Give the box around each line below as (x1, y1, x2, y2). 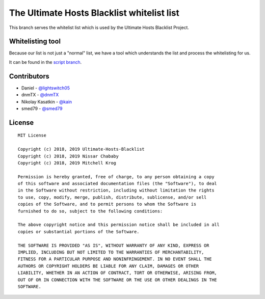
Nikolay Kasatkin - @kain (21, 99, 72, 105)
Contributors (9, 72, 50, 81)
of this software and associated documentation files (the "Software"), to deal (18, 181, 217, 187)
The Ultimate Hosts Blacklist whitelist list (9, 7, 180, 18)
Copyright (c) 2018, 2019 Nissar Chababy (18, 153, 119, 159)
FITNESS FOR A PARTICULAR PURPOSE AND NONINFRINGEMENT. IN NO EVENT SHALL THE (18, 256, 212, 262)
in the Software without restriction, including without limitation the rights (18, 188, 214, 193)
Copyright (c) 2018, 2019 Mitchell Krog (18, 160, 116, 165)
